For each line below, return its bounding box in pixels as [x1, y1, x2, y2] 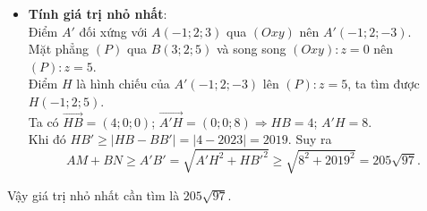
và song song [216, 39, 286, 58]
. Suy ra [287, 130, 332, 148]
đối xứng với [79, 21, 148, 40]
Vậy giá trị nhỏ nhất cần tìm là [7, 185, 180, 204]
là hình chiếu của [76, 74, 170, 93]
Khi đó [28, 130, 66, 148]
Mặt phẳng [28, 39, 90, 58]
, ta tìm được [347, 74, 420, 93]
